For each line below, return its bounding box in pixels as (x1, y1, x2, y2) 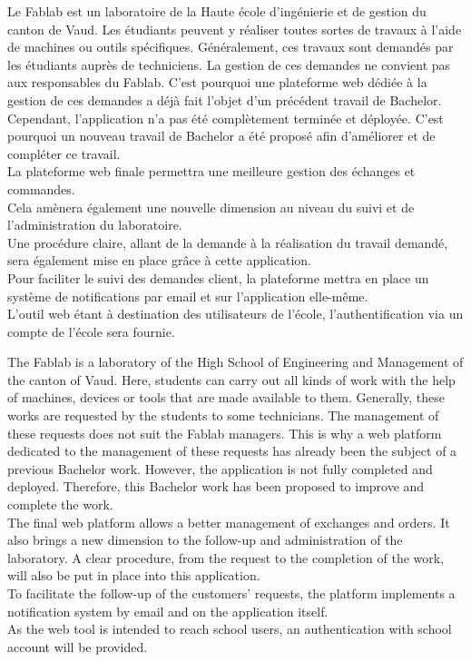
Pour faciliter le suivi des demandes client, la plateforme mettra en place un (7, 268, 429, 287)
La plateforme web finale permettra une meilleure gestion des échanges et (7, 162, 416, 181)
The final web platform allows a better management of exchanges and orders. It (7, 512, 450, 531)
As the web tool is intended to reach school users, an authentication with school (7, 619, 452, 638)
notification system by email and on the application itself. (7, 601, 329, 620)
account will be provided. (7, 637, 148, 656)
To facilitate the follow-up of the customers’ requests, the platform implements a (7, 584, 456, 602)
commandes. (7, 179, 75, 198)
